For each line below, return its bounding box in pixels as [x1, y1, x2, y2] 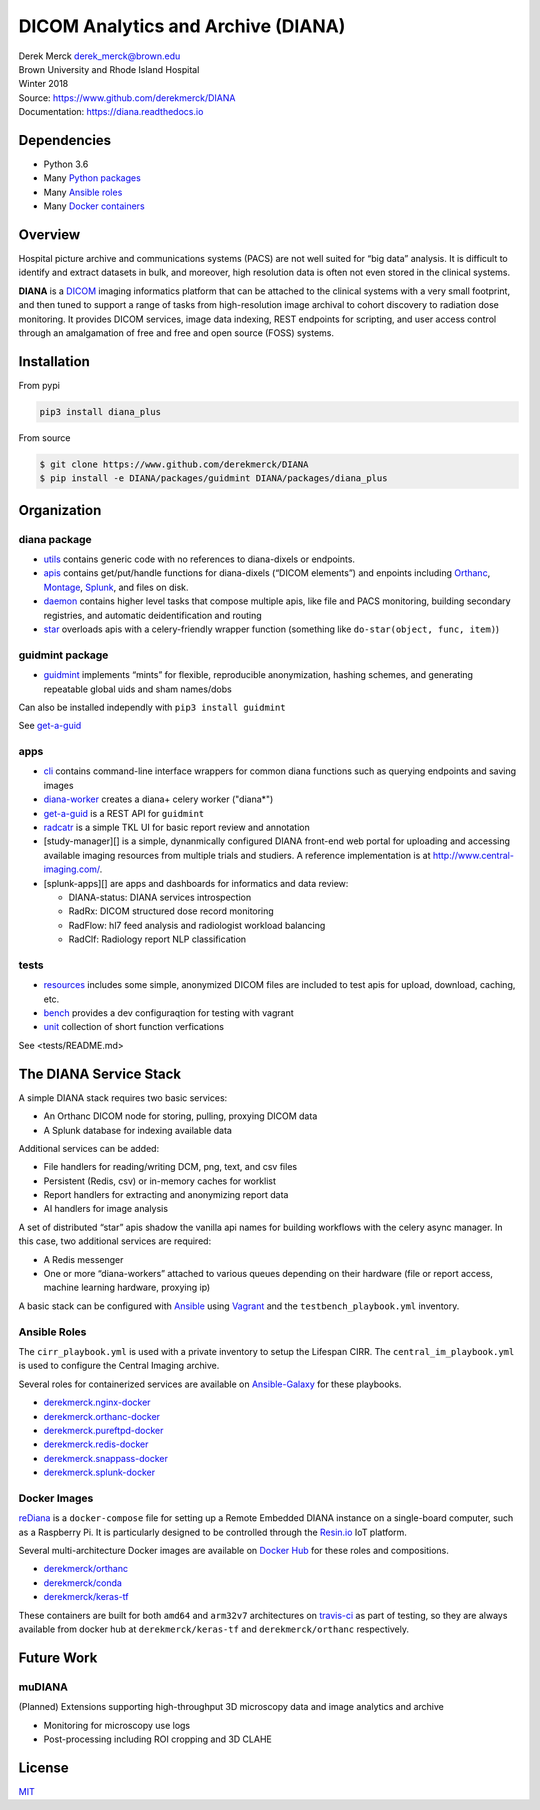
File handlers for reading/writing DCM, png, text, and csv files [43, 1161, 298, 1173]
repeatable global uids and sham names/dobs [43, 683, 232, 695]
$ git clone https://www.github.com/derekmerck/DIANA [39, 458, 309, 470]
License [18, 1759, 69, 1776]
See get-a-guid [18, 720, 82, 732]
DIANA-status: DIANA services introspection [68, 891, 252, 903]
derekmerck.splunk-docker [43, 1466, 155, 1479]
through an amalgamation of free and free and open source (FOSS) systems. [18, 327, 335, 339]
